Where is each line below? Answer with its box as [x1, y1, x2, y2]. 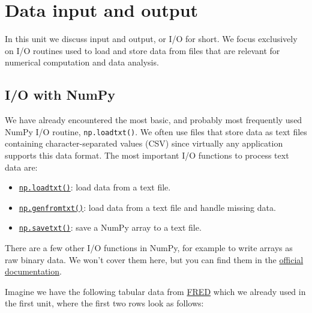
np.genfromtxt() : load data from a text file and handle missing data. [19, 201, 276, 213]
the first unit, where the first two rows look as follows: [5, 297, 204, 309]
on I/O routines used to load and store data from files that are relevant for [5, 44, 280, 56]
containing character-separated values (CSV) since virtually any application [5, 137, 283, 150]
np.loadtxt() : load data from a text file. [19, 181, 171, 193]
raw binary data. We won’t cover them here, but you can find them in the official [5, 253, 304, 266]
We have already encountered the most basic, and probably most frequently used [5, 114, 302, 126]
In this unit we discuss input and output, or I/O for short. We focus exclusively [5, 32, 298, 45]
